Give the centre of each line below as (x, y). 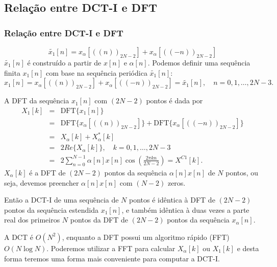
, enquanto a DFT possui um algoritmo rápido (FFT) (146, 237)
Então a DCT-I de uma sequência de (61, 200)
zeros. (177, 182)
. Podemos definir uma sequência (199, 62)
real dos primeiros (32, 220)
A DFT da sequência (37, 101)
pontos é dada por (174, 101)
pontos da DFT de (99, 220)
